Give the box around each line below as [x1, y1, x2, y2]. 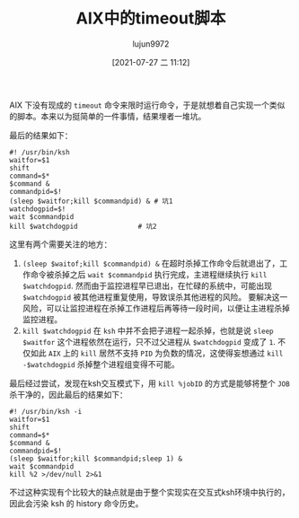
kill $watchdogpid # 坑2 [9, 222, 157, 231]
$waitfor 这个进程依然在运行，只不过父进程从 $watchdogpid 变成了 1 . [22, 336, 276, 347]
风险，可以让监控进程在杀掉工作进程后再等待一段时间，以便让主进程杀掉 [22, 303, 290, 313]
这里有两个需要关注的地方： [9, 239, 112, 250]
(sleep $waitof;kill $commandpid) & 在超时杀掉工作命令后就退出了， [22, 258, 280, 268]
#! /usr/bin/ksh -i [9, 407, 83, 416]
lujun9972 [132, 38, 170, 49]
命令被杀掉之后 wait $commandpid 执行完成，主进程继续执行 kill [30, 268, 268, 279]
